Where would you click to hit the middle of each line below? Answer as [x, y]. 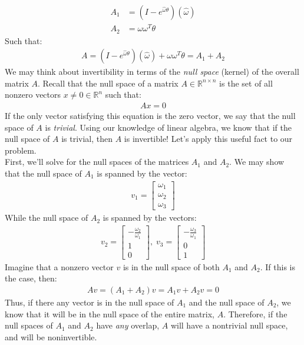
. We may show [257, 162]
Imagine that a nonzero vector [59, 266]
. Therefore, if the [255, 314]
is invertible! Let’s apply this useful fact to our [208, 139]
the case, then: [31, 278]
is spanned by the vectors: [150, 218]
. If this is [278, 266]
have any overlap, [128, 325]
